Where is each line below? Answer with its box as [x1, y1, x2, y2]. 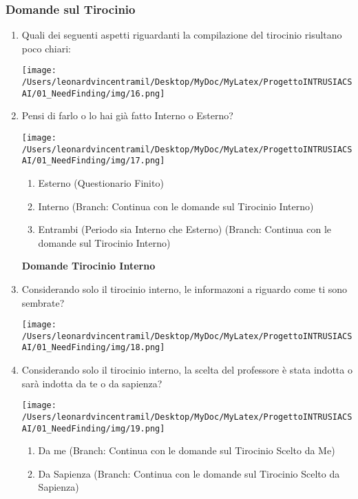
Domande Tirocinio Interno [21, 258, 156, 273]
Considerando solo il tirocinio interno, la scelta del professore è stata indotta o [21, 363, 352, 377]
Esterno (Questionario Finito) [38, 175, 164, 190]
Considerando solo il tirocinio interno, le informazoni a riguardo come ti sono [21, 281, 348, 296]
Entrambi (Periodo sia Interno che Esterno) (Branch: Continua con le [38, 222, 332, 236]
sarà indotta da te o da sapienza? [21, 376, 162, 390]
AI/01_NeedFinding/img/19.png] [21, 423, 165, 434]
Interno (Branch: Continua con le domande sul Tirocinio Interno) [38, 198, 314, 213]
